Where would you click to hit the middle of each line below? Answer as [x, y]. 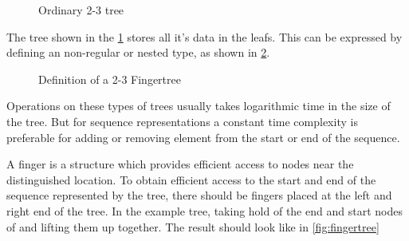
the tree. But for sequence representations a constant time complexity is [182, 121]
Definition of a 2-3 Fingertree [110, 79]
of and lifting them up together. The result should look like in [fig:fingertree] [193, 226]
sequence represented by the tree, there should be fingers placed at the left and [199, 195]
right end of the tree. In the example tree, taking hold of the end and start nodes [204, 210]
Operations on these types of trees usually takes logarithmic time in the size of [199, 106]
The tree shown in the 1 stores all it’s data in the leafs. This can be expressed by [204, 36]
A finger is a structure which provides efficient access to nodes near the [180, 164]
